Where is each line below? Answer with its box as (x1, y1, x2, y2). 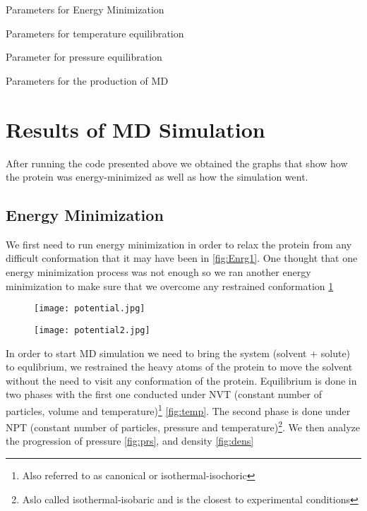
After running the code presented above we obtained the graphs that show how (6, 155, 348, 170)
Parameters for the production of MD (6, 73, 169, 88)
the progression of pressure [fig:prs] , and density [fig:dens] (6, 433, 254, 448)
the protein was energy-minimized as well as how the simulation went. (6, 169, 308, 184)
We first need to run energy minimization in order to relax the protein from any (6, 236, 352, 251)
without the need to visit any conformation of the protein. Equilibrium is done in (6, 373, 357, 387)
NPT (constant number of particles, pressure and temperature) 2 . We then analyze (6, 418, 361, 434)
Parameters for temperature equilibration (6, 25, 184, 40)
